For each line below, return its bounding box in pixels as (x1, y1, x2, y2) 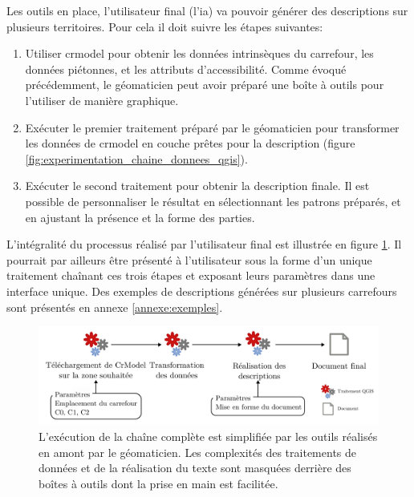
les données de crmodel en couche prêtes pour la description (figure (25, 135, 355, 152)
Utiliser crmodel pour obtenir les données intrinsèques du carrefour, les (25, 45, 374, 62)
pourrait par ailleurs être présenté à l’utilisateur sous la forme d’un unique (6, 251, 372, 268)
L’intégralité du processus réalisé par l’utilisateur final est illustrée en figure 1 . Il (6, 236, 402, 253)
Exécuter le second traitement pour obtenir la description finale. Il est (25, 177, 370, 194)
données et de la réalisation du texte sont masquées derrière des (39, 459, 351, 476)
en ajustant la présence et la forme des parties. (25, 208, 255, 225)
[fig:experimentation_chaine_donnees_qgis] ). (25, 150, 248, 167)
